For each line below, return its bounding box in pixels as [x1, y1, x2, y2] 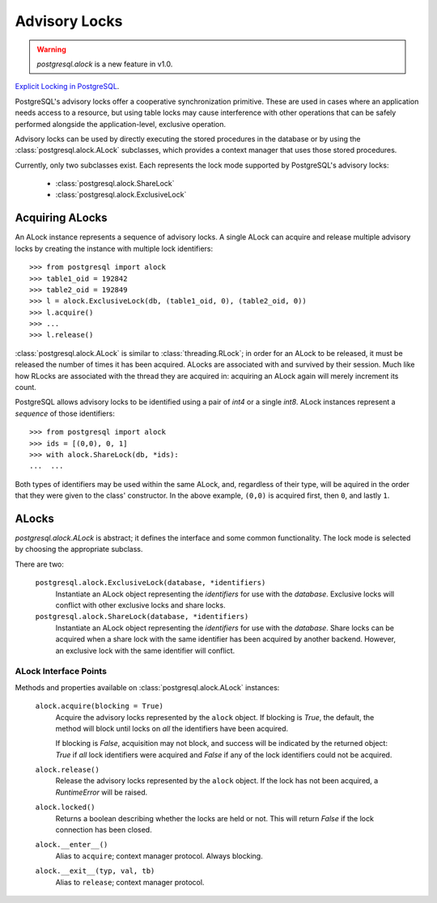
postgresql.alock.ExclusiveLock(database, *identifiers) [35, 579, 266, 587]
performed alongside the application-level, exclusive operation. [15, 119, 227, 129]
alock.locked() [35, 803, 96, 812]
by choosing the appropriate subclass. [15, 545, 143, 554]
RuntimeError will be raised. [55, 787, 148, 797]
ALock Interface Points [15, 666, 107, 677]
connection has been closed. [55, 825, 153, 835]
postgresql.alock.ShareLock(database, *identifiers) [35, 612, 249, 621]
